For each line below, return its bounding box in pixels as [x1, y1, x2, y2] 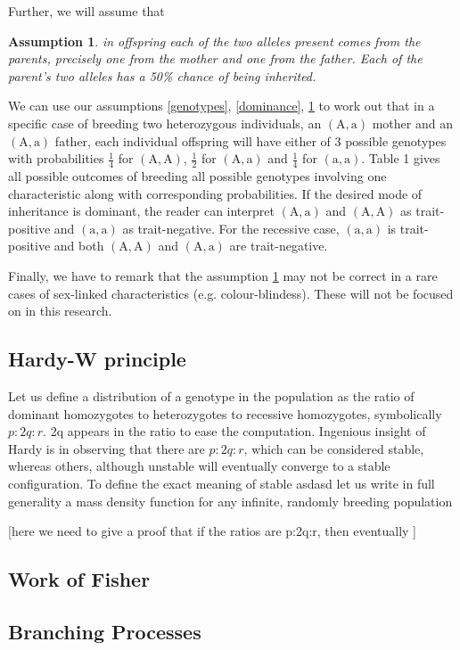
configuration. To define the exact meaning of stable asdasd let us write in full [8, 473, 435, 492]
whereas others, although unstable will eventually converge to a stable [8, 457, 390, 475]
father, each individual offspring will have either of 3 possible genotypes [54, 131, 447, 150]
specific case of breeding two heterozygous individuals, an [8, 113, 322, 132]
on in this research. [8, 301, 112, 320]
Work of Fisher [8, 565, 151, 593]
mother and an [372, 113, 453, 132]
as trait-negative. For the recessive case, [122, 218, 340, 237]
